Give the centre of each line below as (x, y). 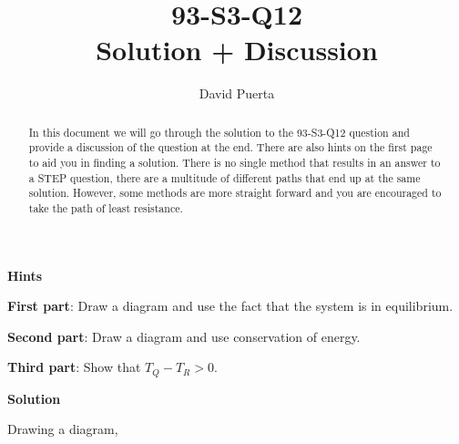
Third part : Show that (74, 367)
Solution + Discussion (237, 50)
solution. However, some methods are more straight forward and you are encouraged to (235, 193)
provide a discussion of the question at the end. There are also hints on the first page (230, 147)
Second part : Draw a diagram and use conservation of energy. (184, 336)
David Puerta (237, 93)
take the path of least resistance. (106, 207)
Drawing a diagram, (63, 429)
